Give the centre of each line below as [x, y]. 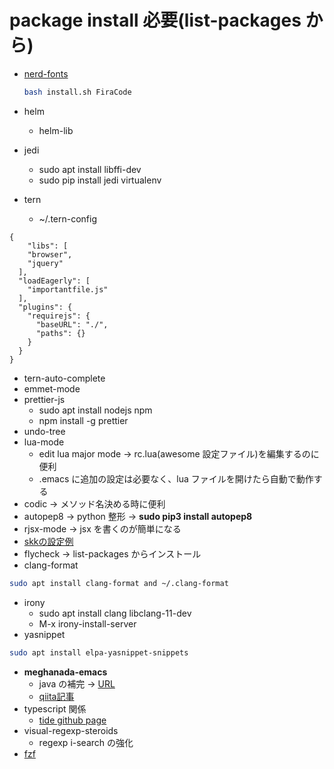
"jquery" [45, 263]
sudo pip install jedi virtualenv [100, 180]
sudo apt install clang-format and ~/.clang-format [119, 583]
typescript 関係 [55, 708]
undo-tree [44, 431]
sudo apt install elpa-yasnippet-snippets [99, 652]
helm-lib [56, 130]
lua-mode [44, 442]
